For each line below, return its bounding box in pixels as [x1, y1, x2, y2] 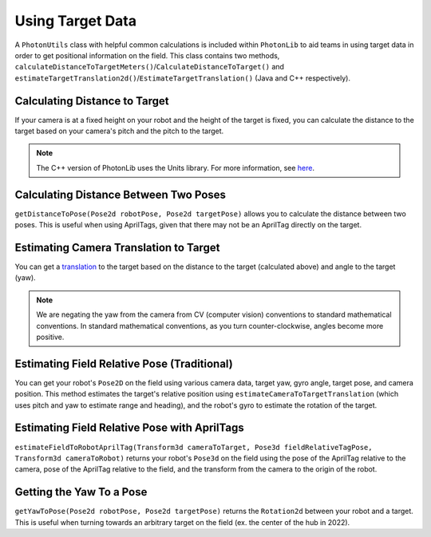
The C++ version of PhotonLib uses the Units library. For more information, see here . [36, 163, 315, 172]
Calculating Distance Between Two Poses [14, 188, 227, 201]
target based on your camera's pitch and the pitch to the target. [14, 126, 224, 136]
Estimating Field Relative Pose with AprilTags [14, 421, 244, 435]
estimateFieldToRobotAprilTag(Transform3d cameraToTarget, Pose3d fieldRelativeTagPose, [14, 443, 373, 452]
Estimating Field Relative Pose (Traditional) [14, 357, 233, 370]
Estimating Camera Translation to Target [14, 240, 220, 255]
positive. [36, 332, 65, 342]
